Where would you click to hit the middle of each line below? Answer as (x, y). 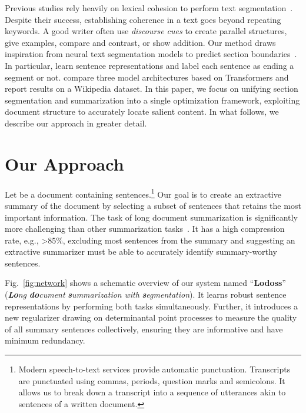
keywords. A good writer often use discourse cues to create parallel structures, (146, 31)
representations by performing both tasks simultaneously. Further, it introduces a (152, 306)
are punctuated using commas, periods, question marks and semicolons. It (152, 380)
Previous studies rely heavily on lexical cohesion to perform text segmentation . (149, 8)
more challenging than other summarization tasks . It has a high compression (145, 229)
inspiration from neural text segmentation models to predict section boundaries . (151, 54)
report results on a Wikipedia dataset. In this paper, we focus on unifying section (152, 89)
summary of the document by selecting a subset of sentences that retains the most (153, 205)
